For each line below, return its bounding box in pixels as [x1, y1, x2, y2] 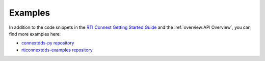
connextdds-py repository [21, 40, 75, 46]
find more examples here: [9, 31, 61, 37]
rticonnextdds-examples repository [21, 47, 93, 53]
